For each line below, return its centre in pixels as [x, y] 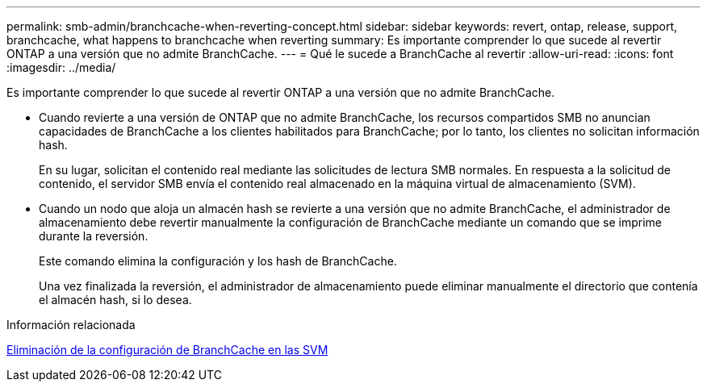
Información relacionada [71, 325]
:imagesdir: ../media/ [61, 67]
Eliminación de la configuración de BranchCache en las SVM [167, 350]
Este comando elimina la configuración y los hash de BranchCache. [218, 261]
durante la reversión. [94, 236]
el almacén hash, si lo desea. [115, 300]
